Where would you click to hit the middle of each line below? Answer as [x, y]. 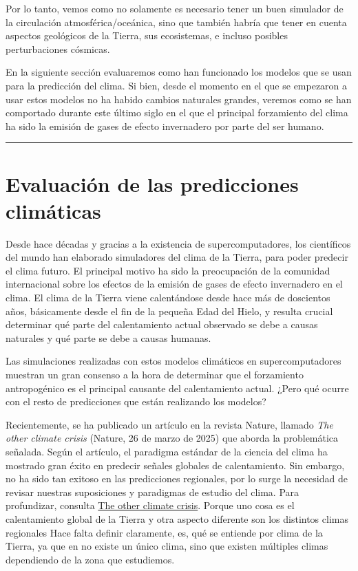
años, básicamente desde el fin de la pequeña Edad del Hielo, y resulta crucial [169, 311]
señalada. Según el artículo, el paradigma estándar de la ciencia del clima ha [167, 451]
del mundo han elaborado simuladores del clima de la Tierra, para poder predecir [177, 257]
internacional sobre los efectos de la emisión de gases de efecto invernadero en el [174, 284]
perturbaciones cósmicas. [58, 49]
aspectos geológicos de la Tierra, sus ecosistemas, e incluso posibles [147, 35]
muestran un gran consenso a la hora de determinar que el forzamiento [155, 374]
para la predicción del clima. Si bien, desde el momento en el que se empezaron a [177, 85]
